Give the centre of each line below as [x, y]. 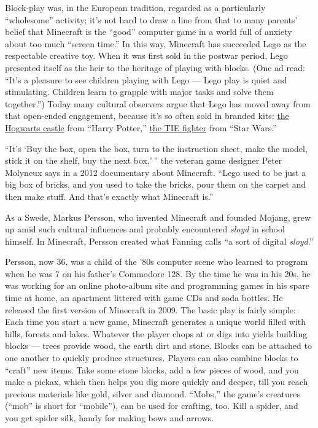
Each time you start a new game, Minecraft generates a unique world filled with [156, 322]
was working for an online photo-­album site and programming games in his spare [157, 285]
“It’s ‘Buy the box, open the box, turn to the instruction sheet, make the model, [156, 148]
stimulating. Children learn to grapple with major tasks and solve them [139, 92]
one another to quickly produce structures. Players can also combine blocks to [152, 358]
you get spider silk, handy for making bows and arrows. [109, 418]
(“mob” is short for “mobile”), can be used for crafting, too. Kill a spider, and [152, 406]
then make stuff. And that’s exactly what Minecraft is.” [109, 196]
